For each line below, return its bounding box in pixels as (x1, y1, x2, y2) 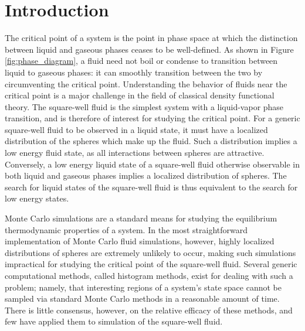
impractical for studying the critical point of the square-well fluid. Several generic (5, 258, 297, 270)
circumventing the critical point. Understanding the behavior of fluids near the (5, 77, 287, 90)
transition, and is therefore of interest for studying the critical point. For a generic (5, 112, 300, 124)
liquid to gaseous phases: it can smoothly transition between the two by (5, 66, 263, 78)
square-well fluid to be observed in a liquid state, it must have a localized (5, 123, 268, 135)
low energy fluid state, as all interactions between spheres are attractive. (5, 146, 265, 159)
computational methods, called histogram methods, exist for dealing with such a (5, 269, 293, 281)
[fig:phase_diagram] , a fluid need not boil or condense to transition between (5, 54, 278, 67)
